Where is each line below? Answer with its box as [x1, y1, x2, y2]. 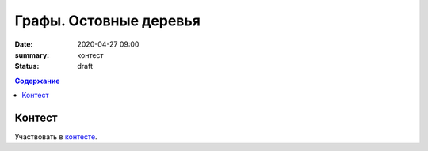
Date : [14, 40, 33, 49]
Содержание [14, 76, 60, 85]
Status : [14, 62, 40, 71]
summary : [14, 50, 50, 59]
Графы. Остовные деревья [14, 12, 201, 29]
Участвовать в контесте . [14, 132, 98, 142]
